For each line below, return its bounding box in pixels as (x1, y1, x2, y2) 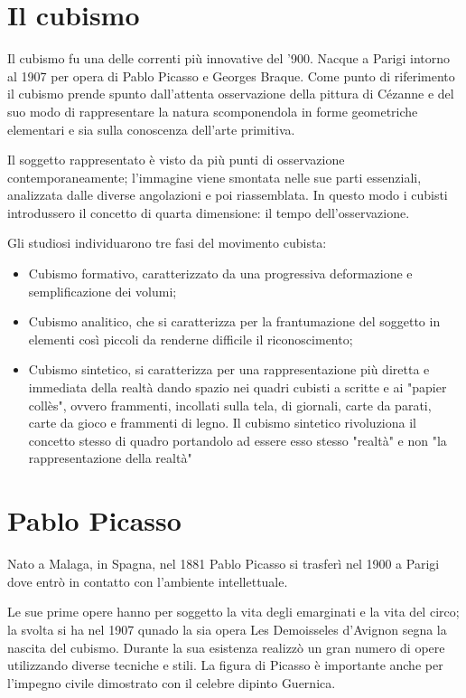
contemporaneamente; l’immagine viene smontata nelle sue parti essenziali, (7, 167, 422, 186)
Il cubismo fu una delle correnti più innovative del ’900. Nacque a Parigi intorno (7, 49, 451, 68)
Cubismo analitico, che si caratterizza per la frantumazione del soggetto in (28, 312, 441, 331)
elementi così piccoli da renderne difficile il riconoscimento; (28, 329, 353, 348)
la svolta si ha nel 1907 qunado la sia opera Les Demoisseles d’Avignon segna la (7, 619, 447, 638)
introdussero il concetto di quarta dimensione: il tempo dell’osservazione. (7, 203, 410, 222)
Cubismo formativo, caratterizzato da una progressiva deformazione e (28, 264, 413, 283)
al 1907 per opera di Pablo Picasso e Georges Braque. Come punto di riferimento (7, 66, 455, 85)
